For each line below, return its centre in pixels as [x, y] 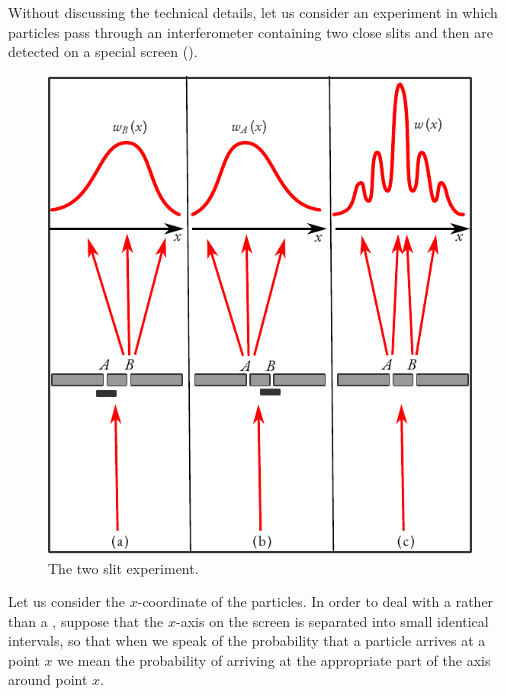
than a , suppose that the [86, 620]
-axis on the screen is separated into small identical [332, 620]
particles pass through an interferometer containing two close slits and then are [250, 31]
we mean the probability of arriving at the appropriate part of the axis [274, 659]
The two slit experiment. [123, 567]
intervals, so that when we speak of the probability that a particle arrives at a [247, 640]
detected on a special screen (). [103, 51]
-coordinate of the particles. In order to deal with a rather [315, 601]
